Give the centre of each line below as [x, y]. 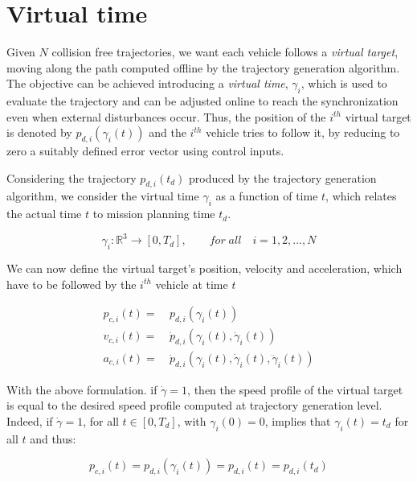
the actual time [44, 214]
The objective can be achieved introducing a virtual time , [147, 83]
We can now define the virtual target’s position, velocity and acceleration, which [204, 268]
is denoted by [39, 132]
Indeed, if [30, 421]
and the [168, 132]
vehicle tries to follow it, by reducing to [303, 132]
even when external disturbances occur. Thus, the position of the [166, 116]
